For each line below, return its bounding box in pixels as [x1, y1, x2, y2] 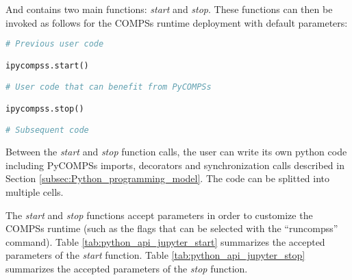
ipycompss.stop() [5, 103, 84, 114]
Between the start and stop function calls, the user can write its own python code [5, 144, 347, 159]
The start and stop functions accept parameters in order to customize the [5, 207, 313, 222]
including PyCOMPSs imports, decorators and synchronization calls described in [5, 157, 344, 172]
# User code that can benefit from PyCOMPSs [5, 82, 212, 92]
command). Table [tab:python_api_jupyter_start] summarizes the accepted [5, 234, 325, 249]
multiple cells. [5, 184, 64, 199]
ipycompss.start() [5, 60, 89, 71]
